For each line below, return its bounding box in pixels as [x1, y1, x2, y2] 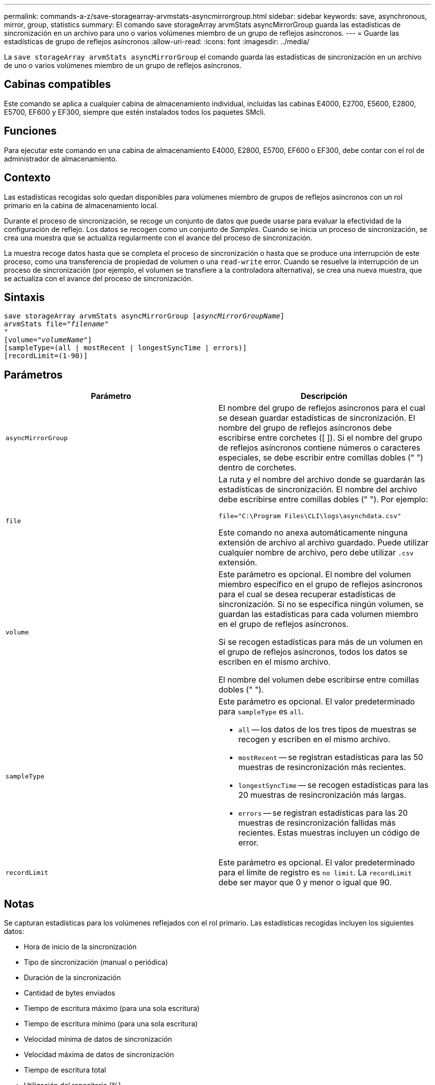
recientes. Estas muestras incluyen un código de [238, 828, 420, 838]
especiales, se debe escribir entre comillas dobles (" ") [218, 453, 424, 463]
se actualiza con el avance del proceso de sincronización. [4, 274, 193, 283]
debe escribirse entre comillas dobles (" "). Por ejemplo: [218, 494, 428, 505]
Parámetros [4, 368, 63, 381]
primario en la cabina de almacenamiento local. [4, 201, 158, 210]
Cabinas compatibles [4, 78, 111, 91]
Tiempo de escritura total [24, 1066, 106, 1075]
